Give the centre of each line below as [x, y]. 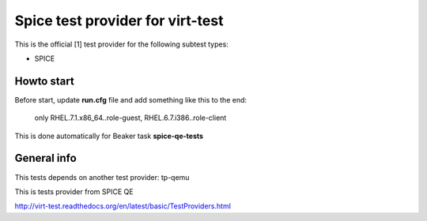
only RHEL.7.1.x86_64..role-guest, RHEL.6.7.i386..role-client [130, 118]
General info [45, 158]
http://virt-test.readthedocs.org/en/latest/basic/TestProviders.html [123, 206]
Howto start [44, 81]
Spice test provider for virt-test [119, 21]
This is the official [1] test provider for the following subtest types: [121, 44]
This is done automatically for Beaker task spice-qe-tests [109, 136]
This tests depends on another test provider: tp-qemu [102, 177]
